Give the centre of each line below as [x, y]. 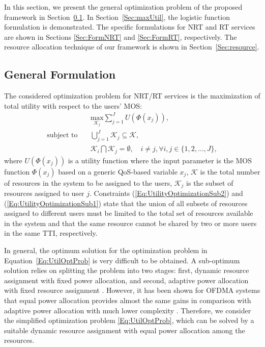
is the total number [230, 171]
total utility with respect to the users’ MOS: [73, 105]
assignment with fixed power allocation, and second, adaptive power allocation [126, 280]
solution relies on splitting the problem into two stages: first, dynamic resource [127, 270]
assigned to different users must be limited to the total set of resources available [129, 213]
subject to [62, 135]
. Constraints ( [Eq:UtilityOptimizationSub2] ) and [166, 193]
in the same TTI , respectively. [51, 233]
